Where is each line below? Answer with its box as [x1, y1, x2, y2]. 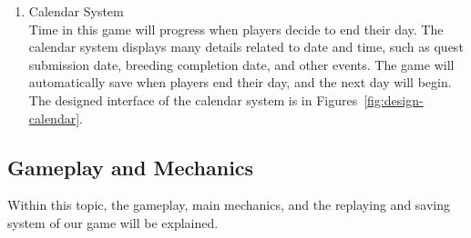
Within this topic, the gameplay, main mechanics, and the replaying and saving [7, 195, 451, 214]
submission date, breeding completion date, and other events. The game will [28, 55, 455, 74]
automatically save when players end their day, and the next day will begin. [28, 73, 452, 92]
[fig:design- [363, 90, 424, 109]
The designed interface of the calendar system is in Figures [28, 90, 358, 109]
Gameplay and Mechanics [7, 153, 254, 181]
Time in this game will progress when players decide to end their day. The [28, 19, 444, 38]
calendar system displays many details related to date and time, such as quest [28, 37, 464, 56]
